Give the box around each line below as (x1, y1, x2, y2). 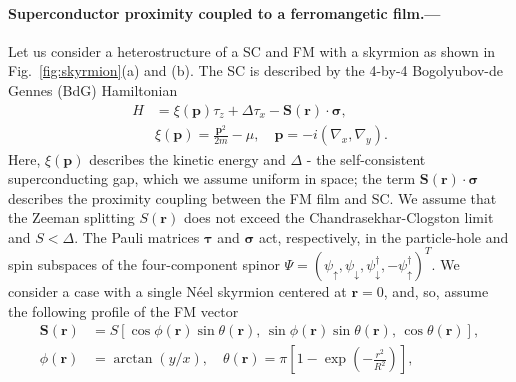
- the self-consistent (306, 148, 426, 169)
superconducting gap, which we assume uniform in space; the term (8, 168, 416, 189)
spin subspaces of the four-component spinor (8, 253, 280, 274)
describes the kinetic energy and (89, 148, 286, 169)
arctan (113, 352, 153, 367)
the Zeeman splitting (8, 207, 135, 228)
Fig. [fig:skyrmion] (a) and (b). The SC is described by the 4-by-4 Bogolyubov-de (8, 60, 504, 81)
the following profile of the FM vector (8, 300, 239, 321)
